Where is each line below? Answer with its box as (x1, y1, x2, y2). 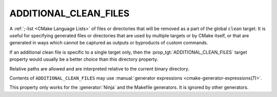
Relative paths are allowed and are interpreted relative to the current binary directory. (9, 65, 190, 71)
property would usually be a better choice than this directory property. (9, 56, 159, 62)
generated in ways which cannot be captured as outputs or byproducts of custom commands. (9, 40, 208, 46)
